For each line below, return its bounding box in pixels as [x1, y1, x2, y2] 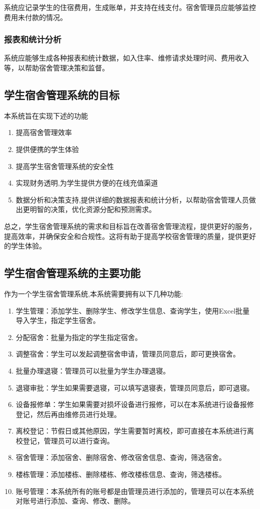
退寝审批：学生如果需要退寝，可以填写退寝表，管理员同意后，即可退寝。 [15, 382, 254, 392]
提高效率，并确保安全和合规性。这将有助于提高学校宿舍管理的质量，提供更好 [4, 230, 256, 241]
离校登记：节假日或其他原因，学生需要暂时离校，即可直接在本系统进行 [15, 425, 247, 436]
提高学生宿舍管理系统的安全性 [15, 160, 114, 171]
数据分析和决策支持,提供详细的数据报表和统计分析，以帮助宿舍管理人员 [15, 194, 249, 204]
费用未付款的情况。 [4, 11, 67, 22]
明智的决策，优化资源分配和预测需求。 [29, 204, 156, 214]
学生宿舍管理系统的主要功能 [4, 265, 140, 280]
